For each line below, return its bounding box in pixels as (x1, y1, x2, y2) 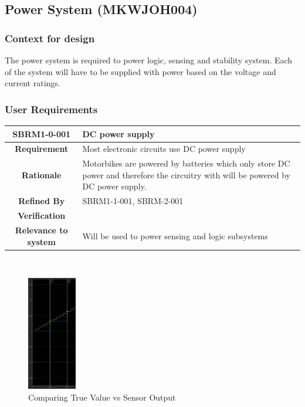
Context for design (5, 30, 95, 45)
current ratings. (5, 77, 60, 89)
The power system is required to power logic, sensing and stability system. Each (5, 54, 293, 66)
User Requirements (5, 101, 98, 116)
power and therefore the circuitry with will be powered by (82, 168, 290, 181)
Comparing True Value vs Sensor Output (28, 391, 176, 403)
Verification (18, 209, 66, 222)
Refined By (18, 195, 65, 207)
